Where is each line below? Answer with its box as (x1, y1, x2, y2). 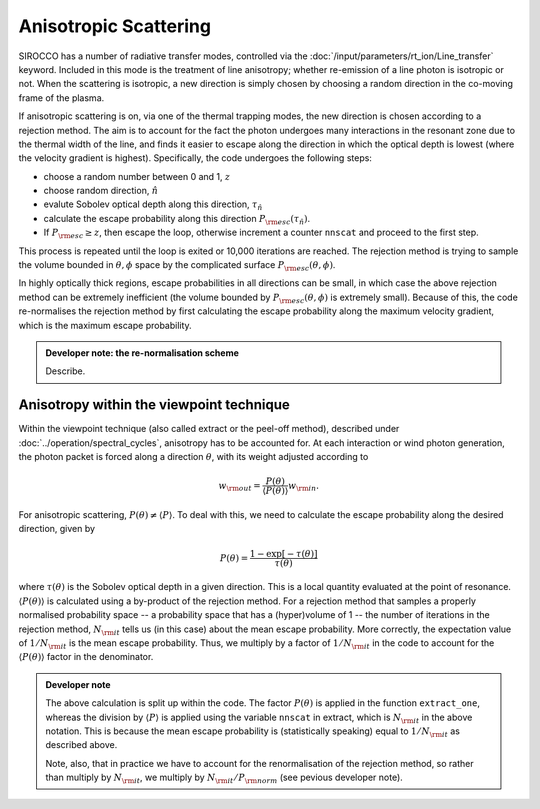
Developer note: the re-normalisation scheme (45, 346, 239, 359)
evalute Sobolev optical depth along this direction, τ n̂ (43, 198, 263, 213)
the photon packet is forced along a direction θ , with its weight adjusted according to (18, 451, 369, 463)
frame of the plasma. (18, 91, 105, 104)
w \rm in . (288, 480, 320, 494)
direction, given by (18, 523, 95, 535)
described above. (45, 739, 118, 751)
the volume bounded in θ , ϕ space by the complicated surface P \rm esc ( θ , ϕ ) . (18, 259, 336, 273)
